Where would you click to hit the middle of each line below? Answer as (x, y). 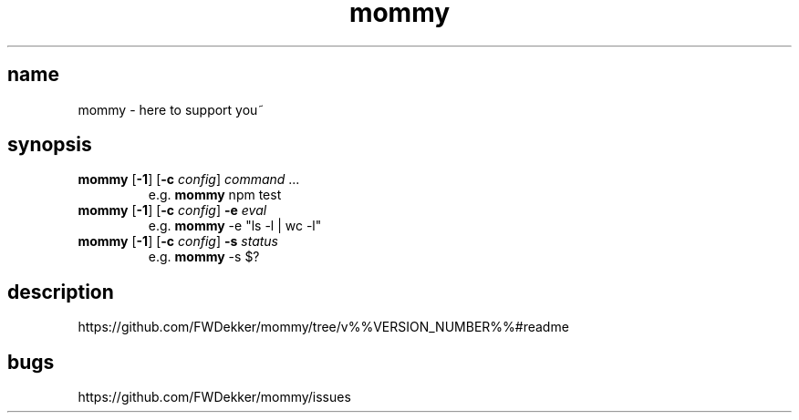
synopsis (50, 145)
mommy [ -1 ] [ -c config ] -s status (178, 241)
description (61, 292)
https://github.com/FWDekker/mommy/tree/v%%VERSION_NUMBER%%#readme (323, 327)
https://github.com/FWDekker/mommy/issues (214, 397)
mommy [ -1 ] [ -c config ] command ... (189, 179)
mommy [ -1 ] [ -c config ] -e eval (172, 210)
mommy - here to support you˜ (171, 109)
